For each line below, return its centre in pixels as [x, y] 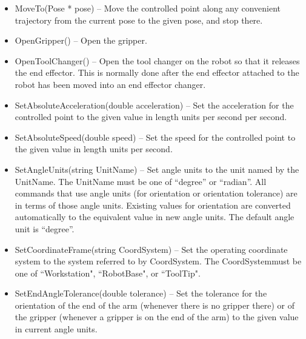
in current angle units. [56, 329]
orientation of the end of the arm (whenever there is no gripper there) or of [155, 305]
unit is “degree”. [45, 228]
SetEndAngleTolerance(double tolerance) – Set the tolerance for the [141, 293]
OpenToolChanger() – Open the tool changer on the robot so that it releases [157, 60]
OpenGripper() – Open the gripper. [81, 40]
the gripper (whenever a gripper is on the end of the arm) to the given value [157, 317]
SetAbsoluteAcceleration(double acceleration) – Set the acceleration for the [154, 105]
